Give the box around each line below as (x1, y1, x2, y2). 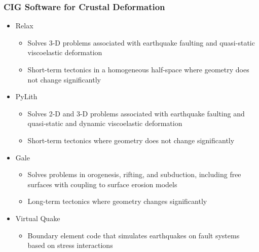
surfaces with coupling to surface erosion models (27, 179, 177, 189)
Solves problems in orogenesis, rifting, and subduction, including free (27, 169, 241, 180)
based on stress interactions (27, 240, 113, 250)
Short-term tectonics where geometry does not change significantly (27, 135, 235, 145)
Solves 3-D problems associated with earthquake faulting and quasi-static (27, 37, 255, 48)
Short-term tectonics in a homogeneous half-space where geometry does (27, 64, 249, 74)
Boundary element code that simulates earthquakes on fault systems (27, 230, 240, 240)
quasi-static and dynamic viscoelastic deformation (27, 118, 182, 129)
